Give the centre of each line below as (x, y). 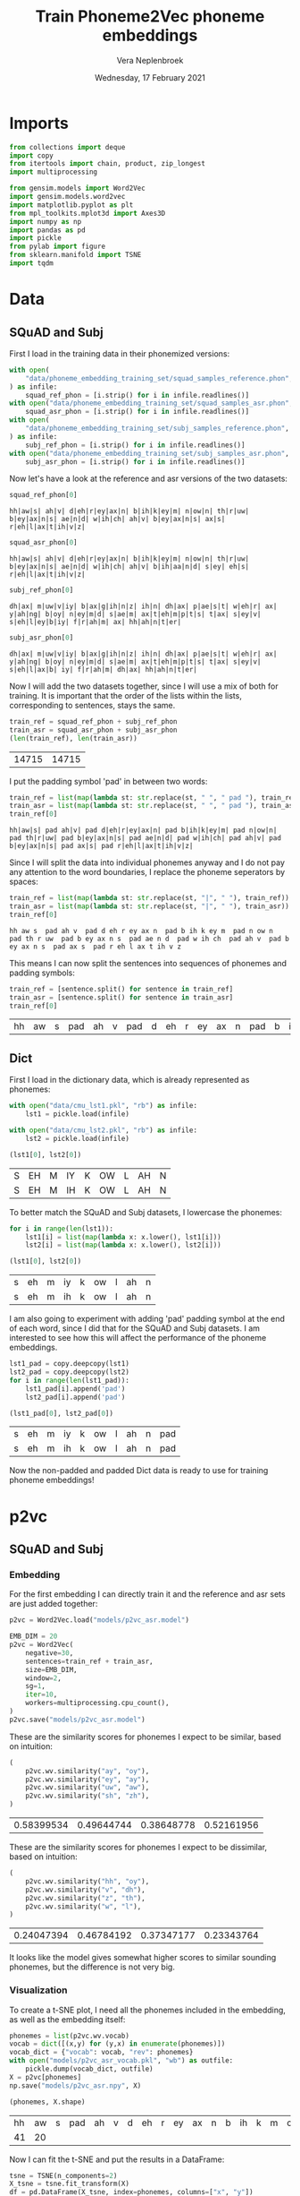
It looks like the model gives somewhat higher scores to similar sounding (143, 1958)
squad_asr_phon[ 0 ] (43, 543)
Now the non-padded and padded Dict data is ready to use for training (139, 1471)
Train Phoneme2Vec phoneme (150, 17)
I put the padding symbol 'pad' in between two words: (108, 781)
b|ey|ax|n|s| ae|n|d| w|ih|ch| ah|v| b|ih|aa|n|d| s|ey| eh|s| (129, 567)
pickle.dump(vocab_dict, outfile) (89, 2069)
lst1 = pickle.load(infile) (77, 1114)
